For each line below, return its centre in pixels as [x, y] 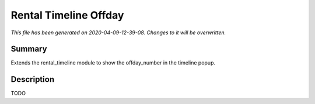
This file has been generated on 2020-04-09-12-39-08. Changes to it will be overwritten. [118, 33]
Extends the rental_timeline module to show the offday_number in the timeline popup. [113, 63]
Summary [29, 49]
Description [33, 79]
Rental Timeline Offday [67, 15]
